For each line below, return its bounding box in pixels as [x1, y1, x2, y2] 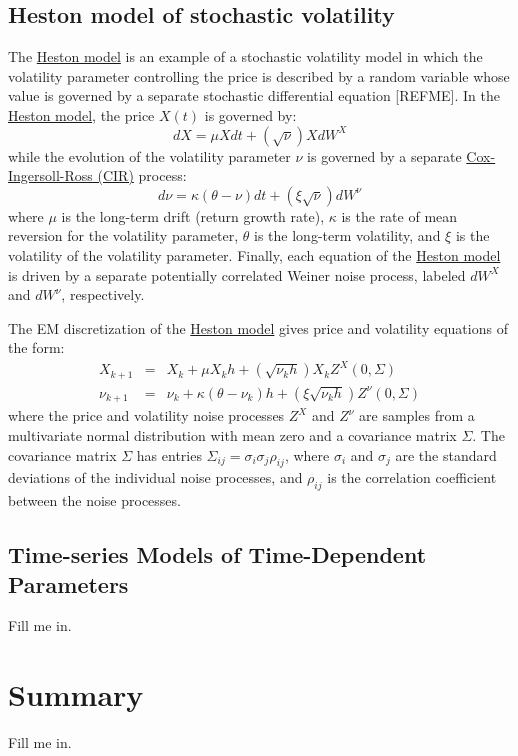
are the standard [395, 444, 497, 465]
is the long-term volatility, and [254, 225, 441, 246]
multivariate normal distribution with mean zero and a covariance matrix [8, 424, 457, 445]
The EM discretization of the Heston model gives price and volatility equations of [8, 317, 508, 338]
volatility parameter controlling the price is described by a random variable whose [8, 65, 510, 86]
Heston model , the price [8, 104, 155, 125]
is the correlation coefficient [327, 467, 497, 488]
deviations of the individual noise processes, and [8, 467, 303, 488]
